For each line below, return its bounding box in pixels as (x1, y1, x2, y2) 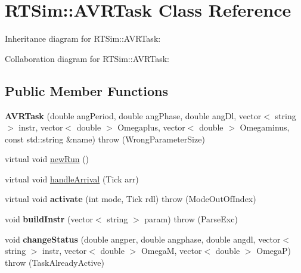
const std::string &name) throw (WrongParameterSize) (5, 132, 205, 145)
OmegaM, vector (141, 244, 202, 257)
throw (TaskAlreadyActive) (5, 256, 104, 268)
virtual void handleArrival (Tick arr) (5, 172, 139, 185)
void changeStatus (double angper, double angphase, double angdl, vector (5, 232, 281, 245)
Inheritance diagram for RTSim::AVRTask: (5, 32, 161, 45)
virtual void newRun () (5, 153, 89, 165)
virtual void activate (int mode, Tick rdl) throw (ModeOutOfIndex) (5, 193, 256, 205)
